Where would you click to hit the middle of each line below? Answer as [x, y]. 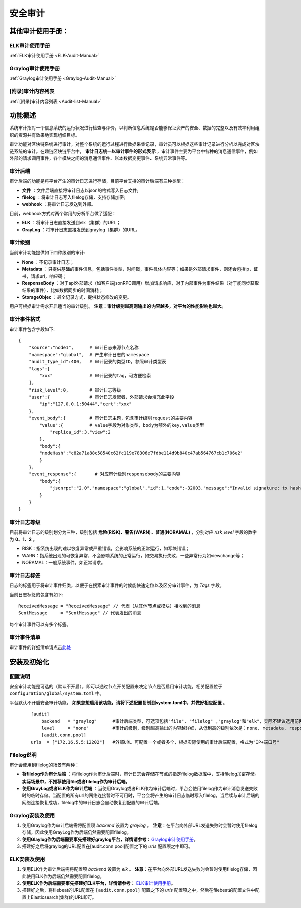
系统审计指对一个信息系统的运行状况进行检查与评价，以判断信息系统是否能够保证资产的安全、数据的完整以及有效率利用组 [134, 127]
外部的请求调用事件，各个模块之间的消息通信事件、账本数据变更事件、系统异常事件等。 [99, 158]
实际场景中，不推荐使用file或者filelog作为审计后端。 [76, 781]
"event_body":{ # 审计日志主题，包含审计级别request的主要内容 [110, 418]
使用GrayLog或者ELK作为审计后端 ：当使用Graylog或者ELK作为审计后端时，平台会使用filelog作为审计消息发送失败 [140, 789]
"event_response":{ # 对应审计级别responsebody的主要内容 [104, 474]
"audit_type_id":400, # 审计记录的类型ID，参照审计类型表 [97, 362]
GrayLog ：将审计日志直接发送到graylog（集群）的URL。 [81, 230]
